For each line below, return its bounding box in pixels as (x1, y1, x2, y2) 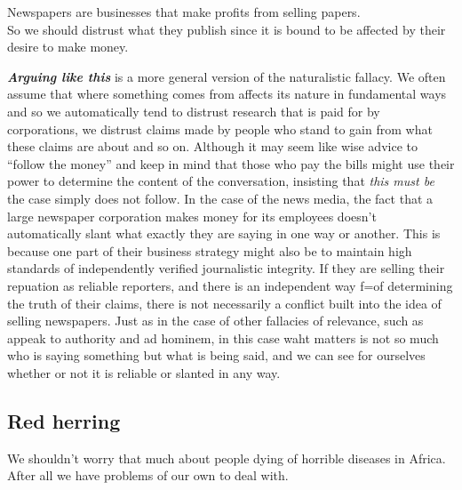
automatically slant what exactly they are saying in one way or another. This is (7, 224, 441, 243)
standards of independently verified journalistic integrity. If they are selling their (7, 259, 445, 277)
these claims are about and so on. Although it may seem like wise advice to (7, 137, 418, 156)
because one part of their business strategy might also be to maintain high (7, 241, 412, 260)
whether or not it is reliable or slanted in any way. (7, 363, 281, 382)
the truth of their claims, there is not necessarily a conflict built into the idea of (7, 293, 442, 312)
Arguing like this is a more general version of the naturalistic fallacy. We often (7, 67, 446, 85)
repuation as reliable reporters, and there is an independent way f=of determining (7, 276, 453, 294)
